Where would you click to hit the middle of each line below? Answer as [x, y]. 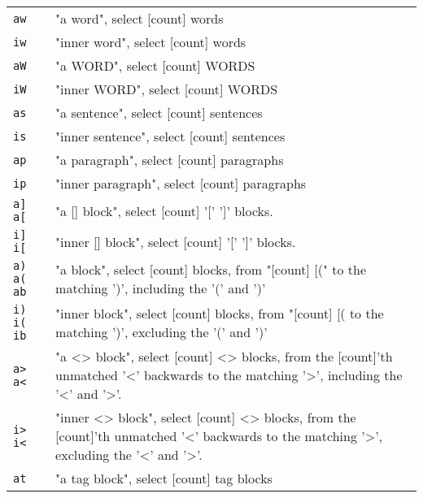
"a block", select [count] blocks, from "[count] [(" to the [211, 269]
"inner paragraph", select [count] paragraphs [181, 183]
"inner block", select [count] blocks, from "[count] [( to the [220, 313]
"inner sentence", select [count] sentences [170, 136]
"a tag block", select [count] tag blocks [164, 478]
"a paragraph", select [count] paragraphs [170, 160]
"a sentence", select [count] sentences [159, 113]
